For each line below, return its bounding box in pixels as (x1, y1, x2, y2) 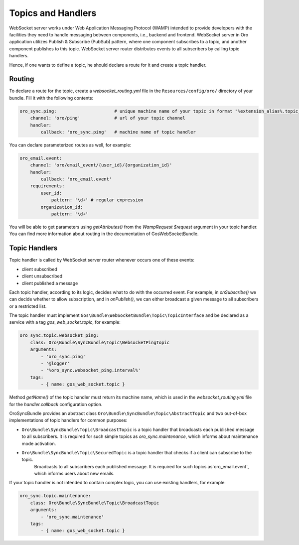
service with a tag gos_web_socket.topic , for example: (9, 319, 121, 325)
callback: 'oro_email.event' (40, 176, 112, 182)
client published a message (21, 280, 78, 286)
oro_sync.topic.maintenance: (19, 493, 91, 499)
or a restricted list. (9, 303, 47, 309)
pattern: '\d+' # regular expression (51, 197, 144, 203)
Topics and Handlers (9, 7, 97, 18)
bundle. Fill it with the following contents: (9, 95, 94, 101)
